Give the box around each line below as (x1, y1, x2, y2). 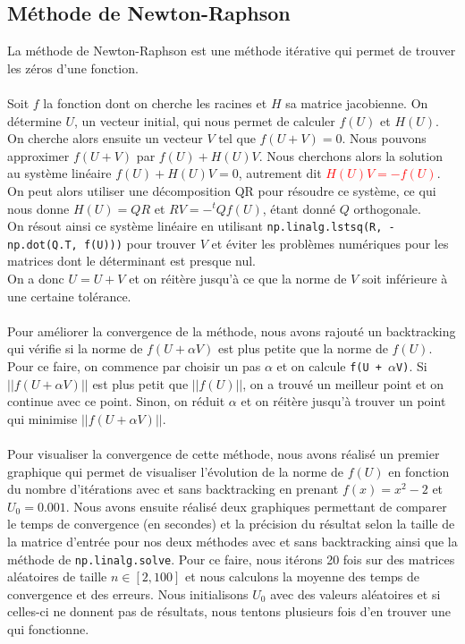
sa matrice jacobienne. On (285, 93, 428, 112)
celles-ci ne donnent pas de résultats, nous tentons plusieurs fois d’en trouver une (7, 602, 451, 621)
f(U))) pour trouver (83, 233, 197, 252)
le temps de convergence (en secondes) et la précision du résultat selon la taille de (7, 514, 455, 533)
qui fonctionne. (7, 620, 89, 639)
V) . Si (396, 357, 427, 376)
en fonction (388, 462, 450, 480)
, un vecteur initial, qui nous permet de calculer (73, 111, 335, 130)
